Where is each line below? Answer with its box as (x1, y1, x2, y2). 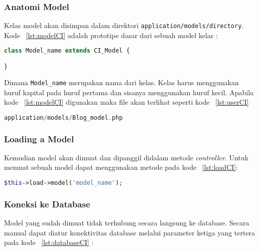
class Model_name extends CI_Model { (4, 47, 130, 55)
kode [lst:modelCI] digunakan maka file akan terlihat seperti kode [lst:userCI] (4, 97, 249, 107)
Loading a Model (4, 132, 74, 145)
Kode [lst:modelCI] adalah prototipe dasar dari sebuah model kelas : (4, 30, 218, 40)
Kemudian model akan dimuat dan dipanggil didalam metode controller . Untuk (4, 152, 248, 162)
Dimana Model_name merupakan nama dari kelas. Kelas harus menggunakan (4, 77, 239, 87)
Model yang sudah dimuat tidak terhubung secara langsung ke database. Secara (4, 217, 249, 228)
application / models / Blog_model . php (4, 114, 123, 121)
